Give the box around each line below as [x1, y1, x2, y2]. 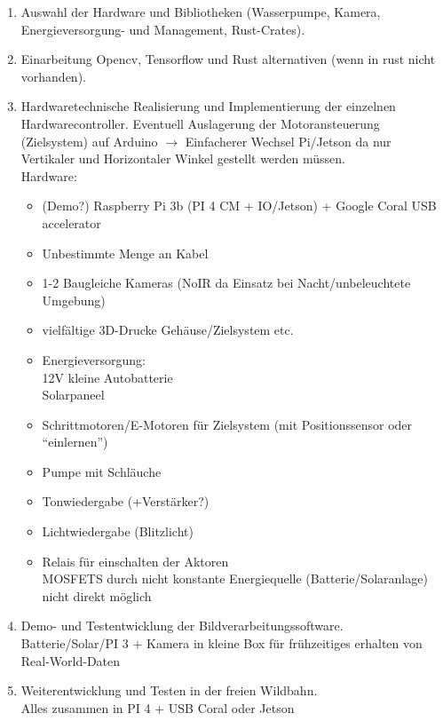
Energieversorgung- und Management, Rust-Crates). [20, 20, 305, 38]
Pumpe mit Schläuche [42, 462, 162, 480]
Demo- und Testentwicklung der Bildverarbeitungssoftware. [20, 616, 344, 635]
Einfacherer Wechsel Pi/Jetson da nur [185, 131, 392, 150]
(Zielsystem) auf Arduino [20, 131, 158, 150]
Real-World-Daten [20, 651, 121, 669]
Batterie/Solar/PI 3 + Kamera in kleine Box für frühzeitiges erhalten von [20, 634, 423, 653]
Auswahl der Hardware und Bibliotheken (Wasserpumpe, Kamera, [20, 3, 381, 20]
